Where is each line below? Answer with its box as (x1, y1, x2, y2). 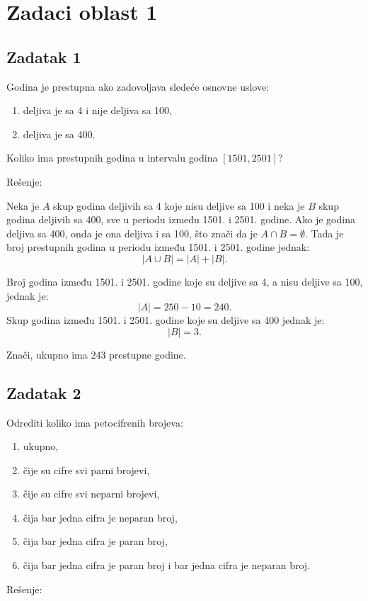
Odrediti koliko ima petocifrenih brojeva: (6, 415, 183, 429)
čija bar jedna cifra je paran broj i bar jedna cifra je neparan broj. (23, 558, 311, 573)
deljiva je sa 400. (23, 126, 96, 141)
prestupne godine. (109, 347, 186, 361)
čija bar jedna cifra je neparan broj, (23, 510, 178, 524)
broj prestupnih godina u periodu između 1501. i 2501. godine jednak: (6, 240, 310, 254)
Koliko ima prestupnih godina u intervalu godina (6, 150, 218, 165)
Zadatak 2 (6, 381, 81, 403)
